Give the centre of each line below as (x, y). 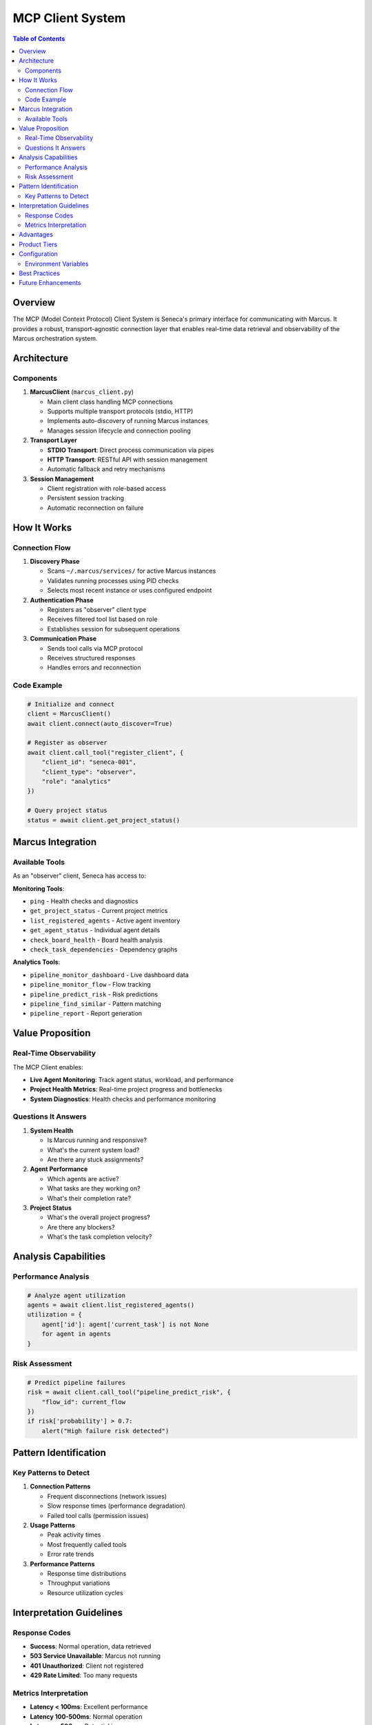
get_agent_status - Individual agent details (95, 930)
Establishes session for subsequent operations (114, 629)
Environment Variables (57, 264)
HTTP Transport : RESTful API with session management (127, 460)
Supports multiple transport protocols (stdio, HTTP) (120, 411)
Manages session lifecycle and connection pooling (119, 431)
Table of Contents (39, 39)
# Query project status (68, 810)
